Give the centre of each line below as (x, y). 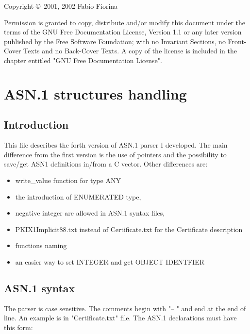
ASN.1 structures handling (95, 93)
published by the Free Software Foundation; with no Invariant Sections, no (115, 41)
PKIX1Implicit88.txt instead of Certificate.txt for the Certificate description (129, 229)
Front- (237, 41)
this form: (18, 327)
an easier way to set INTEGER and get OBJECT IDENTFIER (110, 261)
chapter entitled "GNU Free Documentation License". (83, 60)
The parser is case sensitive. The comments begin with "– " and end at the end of (125, 308)
